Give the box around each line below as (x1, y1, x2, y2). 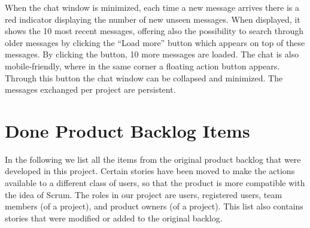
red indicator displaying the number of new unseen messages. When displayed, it (5, 13, 300, 25)
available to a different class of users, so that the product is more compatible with (5, 177, 305, 189)
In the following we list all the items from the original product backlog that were (5, 153, 301, 165)
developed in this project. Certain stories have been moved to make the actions (5, 165, 295, 177)
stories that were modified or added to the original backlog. (5, 211, 223, 224)
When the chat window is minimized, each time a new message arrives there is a (5, 1, 299, 13)
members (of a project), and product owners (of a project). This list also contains (5, 200, 303, 212)
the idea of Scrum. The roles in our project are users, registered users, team (5, 188, 282, 200)
